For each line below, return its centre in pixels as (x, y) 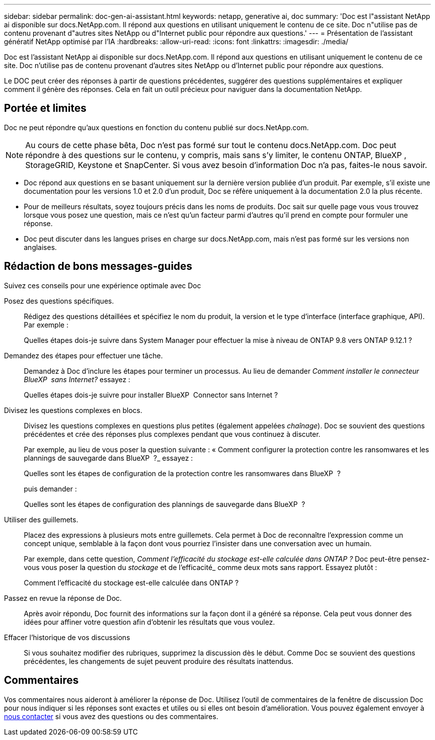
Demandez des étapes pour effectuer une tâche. (83, 355)
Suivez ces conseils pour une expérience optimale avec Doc (103, 285)
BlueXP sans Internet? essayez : (77, 379)
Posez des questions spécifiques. (59, 301)
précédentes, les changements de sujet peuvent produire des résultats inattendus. (159, 661)
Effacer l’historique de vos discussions (67, 637)
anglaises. (40, 247)
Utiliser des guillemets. (41, 519)
